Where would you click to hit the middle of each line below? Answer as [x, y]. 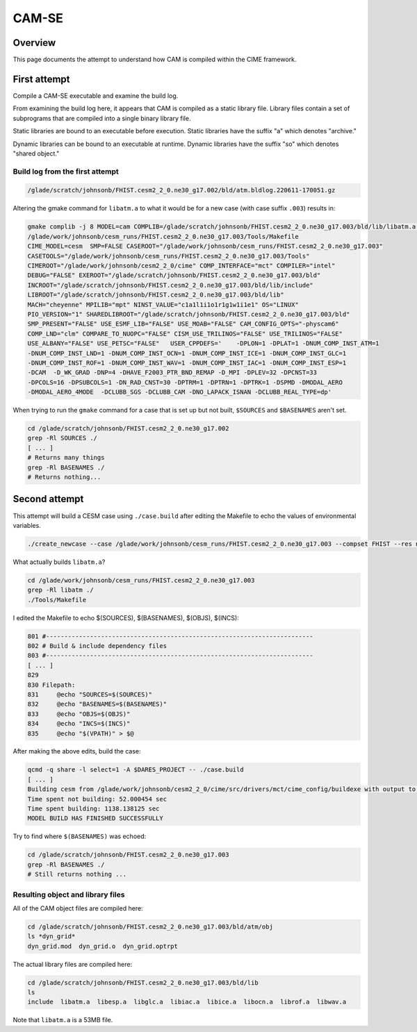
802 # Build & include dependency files [97, 646]
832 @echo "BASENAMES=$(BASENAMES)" [97, 704]
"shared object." [36, 153]
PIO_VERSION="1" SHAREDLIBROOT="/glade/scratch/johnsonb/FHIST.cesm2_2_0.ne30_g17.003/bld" [189, 314]
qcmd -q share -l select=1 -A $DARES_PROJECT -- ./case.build [136, 770]
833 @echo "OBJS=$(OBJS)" [79, 714]
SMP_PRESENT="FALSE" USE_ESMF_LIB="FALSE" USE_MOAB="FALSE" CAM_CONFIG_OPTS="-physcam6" [183, 324]
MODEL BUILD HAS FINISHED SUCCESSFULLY [95, 818]
